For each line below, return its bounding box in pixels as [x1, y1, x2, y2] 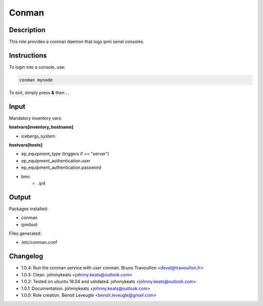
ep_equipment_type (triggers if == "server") [21, 151, 110, 157]
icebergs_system [21, 133, 56, 139]
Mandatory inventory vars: [9, 115, 62, 121]
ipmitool [21, 221, 38, 227]
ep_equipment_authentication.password [21, 164, 102, 170]
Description [9, 26, 46, 34]
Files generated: [9, 231, 42, 236]
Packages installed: [9, 206, 48, 212]
